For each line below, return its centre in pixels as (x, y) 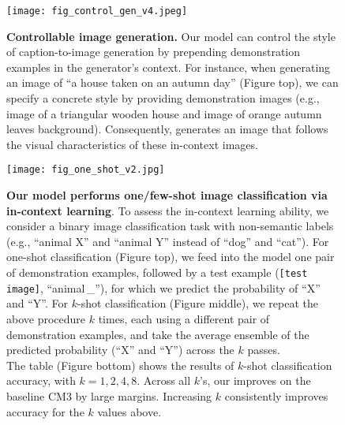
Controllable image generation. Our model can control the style (171, 36)
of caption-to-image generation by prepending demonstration (154, 52)
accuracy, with (41, 380)
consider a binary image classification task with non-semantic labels (170, 226)
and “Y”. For (37, 303)
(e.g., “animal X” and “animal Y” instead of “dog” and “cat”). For (168, 241)
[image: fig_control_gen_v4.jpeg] (97, 11)
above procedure (46, 318)
